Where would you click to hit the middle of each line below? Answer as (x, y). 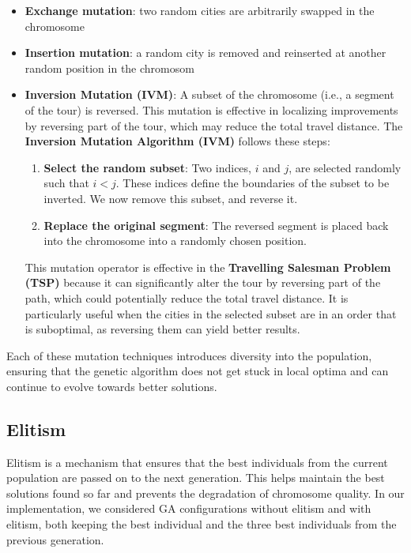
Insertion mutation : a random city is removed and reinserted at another (205, 53)
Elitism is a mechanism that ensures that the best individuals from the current (197, 462)
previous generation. (55, 539)
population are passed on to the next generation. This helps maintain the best (196, 478)
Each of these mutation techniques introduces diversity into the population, (189, 355)
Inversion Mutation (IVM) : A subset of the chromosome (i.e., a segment (209, 94)
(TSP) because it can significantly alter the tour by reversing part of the (203, 282)
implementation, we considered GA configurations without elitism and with (189, 508)
